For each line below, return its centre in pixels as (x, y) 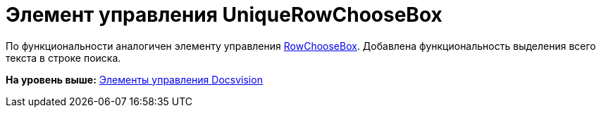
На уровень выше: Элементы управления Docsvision (134, 79)
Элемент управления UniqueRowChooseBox (224, 15)
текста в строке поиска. (63, 58)
